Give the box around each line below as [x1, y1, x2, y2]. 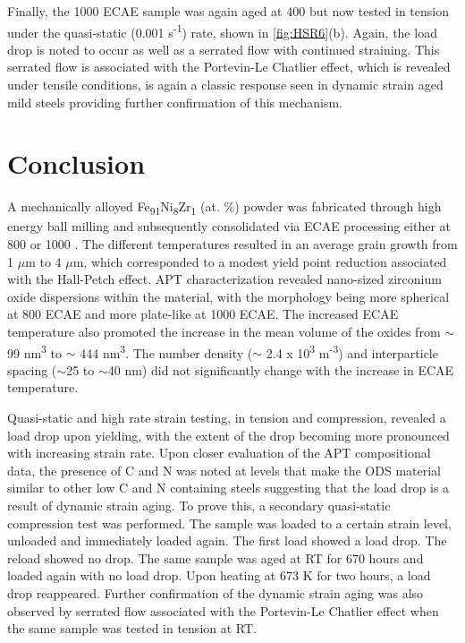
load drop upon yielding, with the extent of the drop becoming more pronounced [7, 425, 450, 444]
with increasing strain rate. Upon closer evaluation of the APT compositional [7, 443, 431, 462]
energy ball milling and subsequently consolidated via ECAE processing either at [7, 217, 451, 236]
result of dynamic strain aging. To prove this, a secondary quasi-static [7, 496, 391, 515]
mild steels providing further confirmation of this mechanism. [7, 92, 342, 111]
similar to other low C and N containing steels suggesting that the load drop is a [7, 478, 450, 497]
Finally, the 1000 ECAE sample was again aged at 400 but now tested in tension [7, 2, 449, 20]
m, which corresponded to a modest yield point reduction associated [72, 252, 447, 270]
